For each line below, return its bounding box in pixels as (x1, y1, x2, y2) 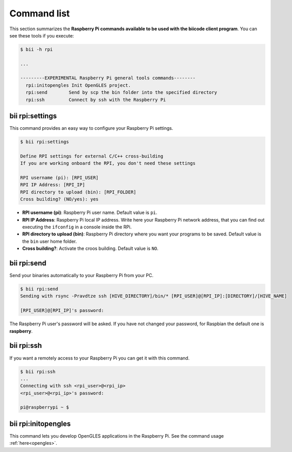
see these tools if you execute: (9, 32, 74, 38)
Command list (9, 8, 70, 19)
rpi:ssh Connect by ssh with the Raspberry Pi (26, 96, 166, 103)
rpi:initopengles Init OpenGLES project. (26, 82, 131, 88)
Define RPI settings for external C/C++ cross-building (20, 153, 164, 159)
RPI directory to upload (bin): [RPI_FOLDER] (20, 189, 137, 195)
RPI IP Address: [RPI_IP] (20, 182, 85, 188)
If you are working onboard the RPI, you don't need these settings (20, 161, 196, 166)
